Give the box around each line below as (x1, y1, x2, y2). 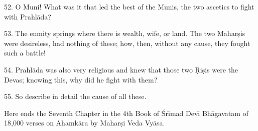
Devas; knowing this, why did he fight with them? (4, 74, 158, 84)
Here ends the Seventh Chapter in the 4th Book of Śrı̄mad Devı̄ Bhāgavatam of (4, 107, 248, 118)
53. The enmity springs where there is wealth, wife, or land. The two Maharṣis (4, 28, 245, 38)
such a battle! (4, 47, 46, 58)
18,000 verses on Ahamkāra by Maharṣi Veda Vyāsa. (4, 117, 165, 128)
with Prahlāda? (4, 11, 51, 21)
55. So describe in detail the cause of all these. (4, 91, 147, 101)
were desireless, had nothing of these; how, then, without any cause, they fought (4, 37, 250, 48)
